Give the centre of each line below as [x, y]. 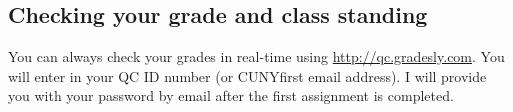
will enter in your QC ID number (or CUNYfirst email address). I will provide [247, 75]
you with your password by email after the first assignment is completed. [231, 95]
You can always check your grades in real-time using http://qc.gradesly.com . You [256, 56]
